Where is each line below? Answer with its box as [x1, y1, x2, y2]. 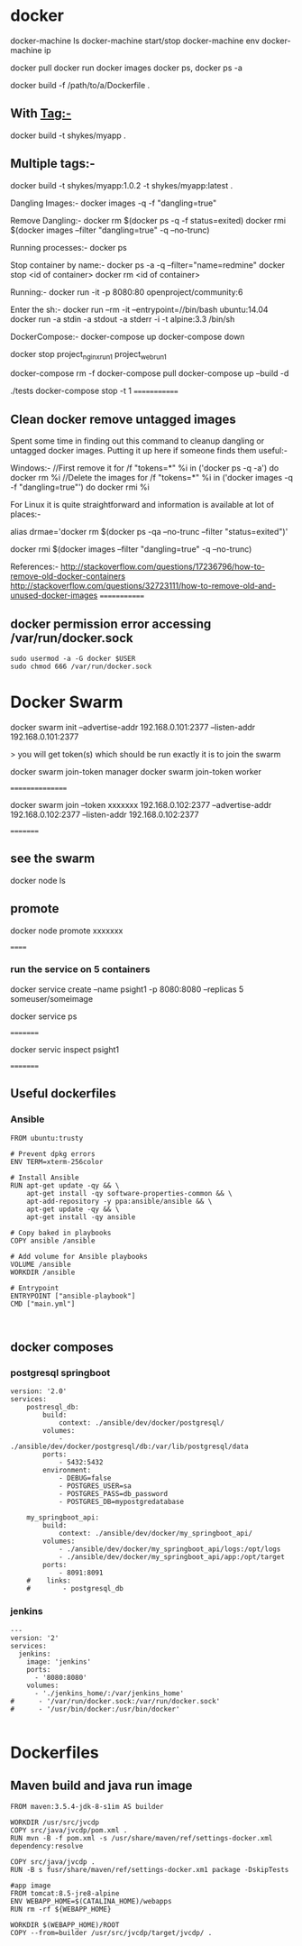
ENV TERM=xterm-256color [10, 1157, 104, 1166]
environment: [42, 1466, 92, 1475]
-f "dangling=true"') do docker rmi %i [10, 482, 150, 492]
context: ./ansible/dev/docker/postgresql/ [58, 1418, 224, 1427]
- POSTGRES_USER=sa [58, 1482, 132, 1491]
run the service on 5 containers [10, 963, 151, 976]
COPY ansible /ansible [10, 1236, 96, 1245]
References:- [10, 561, 59, 573]
